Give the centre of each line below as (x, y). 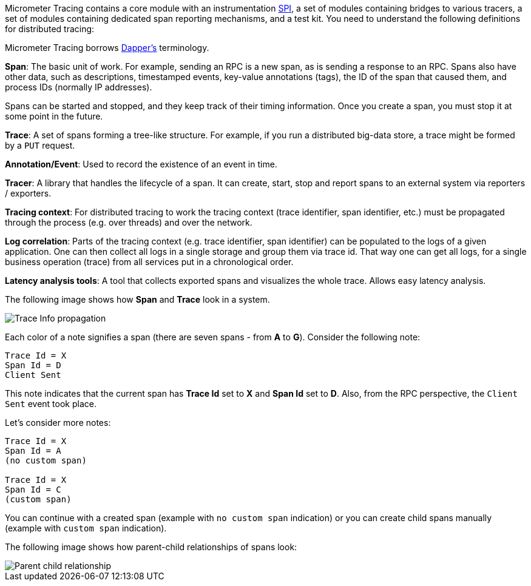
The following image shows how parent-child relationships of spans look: (151, 547)
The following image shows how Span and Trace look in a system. (137, 299)
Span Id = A (33, 451)
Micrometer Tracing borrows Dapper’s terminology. (107, 48)
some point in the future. (54, 116)
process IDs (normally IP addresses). (79, 87)
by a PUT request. (40, 145)
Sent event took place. (51, 404)
